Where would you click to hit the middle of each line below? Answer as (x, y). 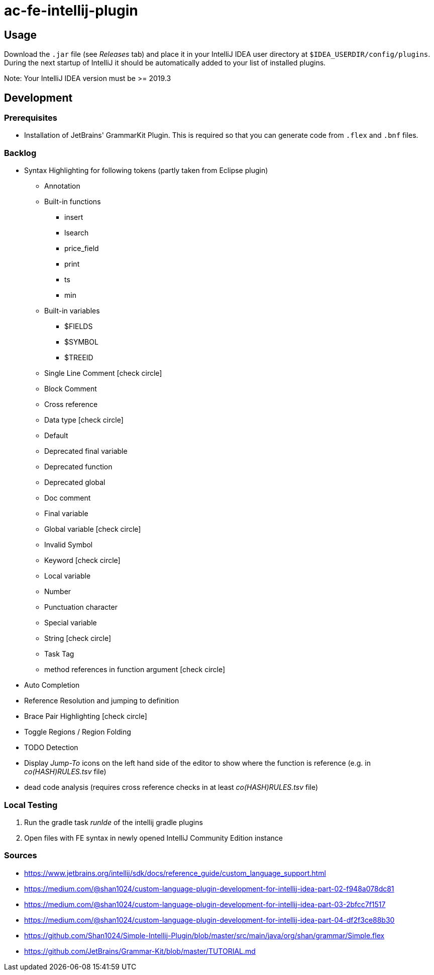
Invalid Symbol (69, 545)
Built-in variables (72, 311)
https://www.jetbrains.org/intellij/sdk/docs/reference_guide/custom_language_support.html (175, 873)
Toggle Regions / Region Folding (78, 732)
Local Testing (31, 805)
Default (56, 436)
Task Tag (59, 654)
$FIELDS (79, 327)
